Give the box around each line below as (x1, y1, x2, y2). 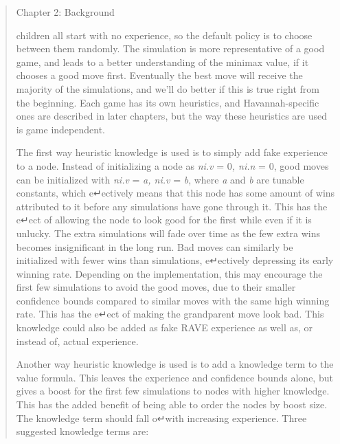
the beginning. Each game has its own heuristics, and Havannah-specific (16, 95, 319, 109)
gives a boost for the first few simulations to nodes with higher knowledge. (16, 384, 330, 398)
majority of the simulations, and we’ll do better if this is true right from (16, 81, 319, 96)
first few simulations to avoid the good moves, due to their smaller (16, 280, 296, 294)
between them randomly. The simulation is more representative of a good (16, 41, 325, 56)
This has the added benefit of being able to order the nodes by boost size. (16, 397, 328, 412)
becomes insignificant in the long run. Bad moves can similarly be (16, 239, 293, 254)
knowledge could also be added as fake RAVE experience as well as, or (16, 320, 313, 335)
